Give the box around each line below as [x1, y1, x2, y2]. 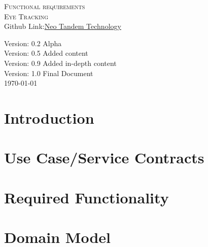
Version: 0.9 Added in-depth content [4, 57, 117, 68]
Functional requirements [4, 1, 85, 11]
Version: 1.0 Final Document [4, 67, 93, 78]
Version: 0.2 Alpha [4, 38, 62, 48]
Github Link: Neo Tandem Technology [4, 21, 121, 31]
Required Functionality [4, 187, 169, 207]
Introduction [4, 107, 94, 128]
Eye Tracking [4, 11, 49, 21]
